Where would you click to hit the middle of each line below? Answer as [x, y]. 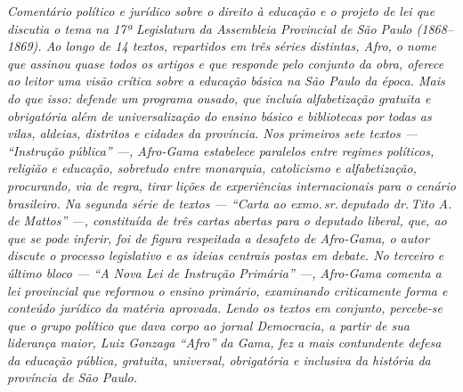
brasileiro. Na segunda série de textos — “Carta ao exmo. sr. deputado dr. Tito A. [230, 203]
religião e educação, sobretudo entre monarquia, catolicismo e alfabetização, [212, 168]
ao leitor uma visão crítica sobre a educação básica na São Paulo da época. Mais [226, 81]
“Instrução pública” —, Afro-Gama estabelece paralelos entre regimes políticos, [221, 150]
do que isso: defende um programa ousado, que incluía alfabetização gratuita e [219, 98]
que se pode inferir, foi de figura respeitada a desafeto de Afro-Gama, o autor [218, 237]
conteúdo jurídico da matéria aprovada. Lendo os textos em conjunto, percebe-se [225, 308]
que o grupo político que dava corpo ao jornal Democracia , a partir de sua [208, 325]
